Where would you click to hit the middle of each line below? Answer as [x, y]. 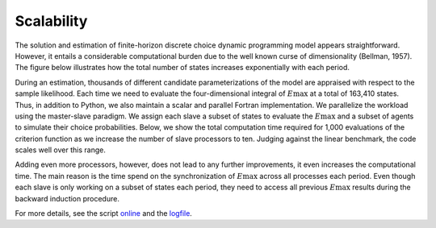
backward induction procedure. [67, 198]
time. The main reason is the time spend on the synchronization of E [129, 176]
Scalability [51, 21]
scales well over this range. [61, 150]
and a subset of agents [375, 116]
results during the [381, 187]
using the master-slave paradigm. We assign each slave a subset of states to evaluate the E [168, 116]
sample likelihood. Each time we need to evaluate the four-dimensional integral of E [154, 93]
